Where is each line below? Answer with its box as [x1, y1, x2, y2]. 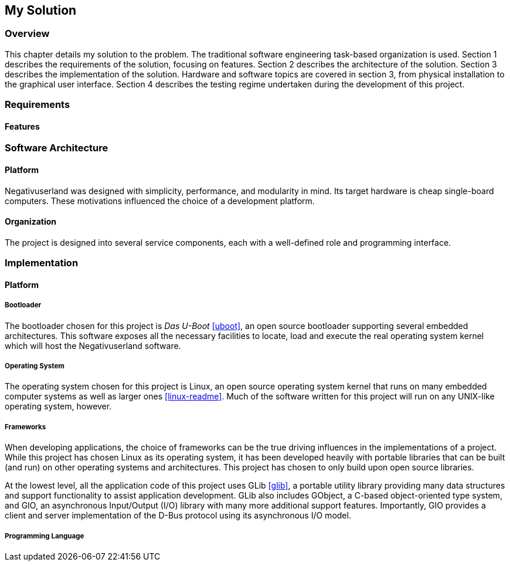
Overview [5, 28, 50, 40]
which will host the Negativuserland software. [5, 340, 181, 351]
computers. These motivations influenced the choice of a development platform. [5, 195, 315, 206]
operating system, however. [5, 401, 112, 412]
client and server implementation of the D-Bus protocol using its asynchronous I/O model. [5, 510, 351, 521]
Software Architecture [5, 142, 108, 154]
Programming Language [5, 531, 84, 540]
